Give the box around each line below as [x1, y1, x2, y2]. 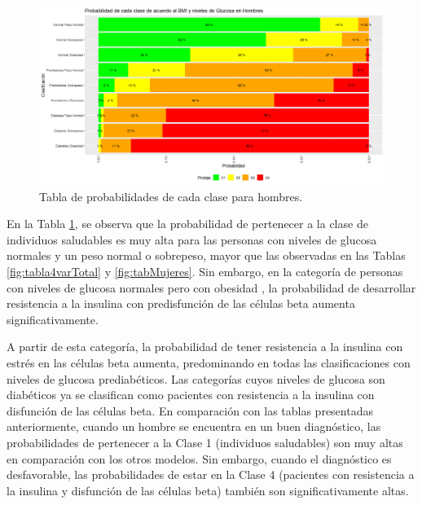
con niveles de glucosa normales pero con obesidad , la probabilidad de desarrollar [7, 279, 416, 296]
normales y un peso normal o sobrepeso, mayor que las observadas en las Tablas [7, 247, 406, 264]
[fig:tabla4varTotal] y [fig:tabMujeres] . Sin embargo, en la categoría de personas [7, 263, 403, 279]
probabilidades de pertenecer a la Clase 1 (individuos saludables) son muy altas [7, 433, 403, 450]
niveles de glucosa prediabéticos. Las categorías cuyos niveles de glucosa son [7, 370, 385, 387]
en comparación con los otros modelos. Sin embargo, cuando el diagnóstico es [7, 450, 392, 467]
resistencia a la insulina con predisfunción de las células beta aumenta [7, 295, 355, 312]
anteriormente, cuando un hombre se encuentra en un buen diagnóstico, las [7, 418, 381, 435]
